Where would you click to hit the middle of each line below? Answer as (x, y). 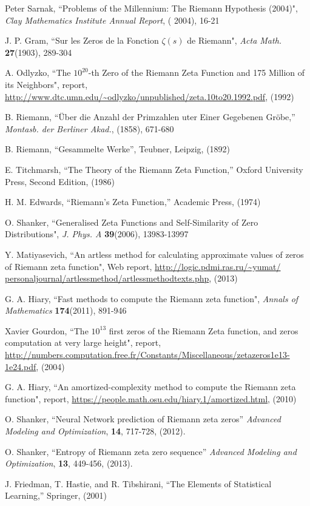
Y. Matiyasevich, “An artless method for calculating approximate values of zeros (154, 254)
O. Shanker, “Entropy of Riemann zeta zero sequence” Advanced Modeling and (151, 451)
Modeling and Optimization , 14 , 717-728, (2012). (95, 431)
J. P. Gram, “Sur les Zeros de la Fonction (82, 40)
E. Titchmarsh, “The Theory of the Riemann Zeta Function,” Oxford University (154, 169)
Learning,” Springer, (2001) (56, 495)
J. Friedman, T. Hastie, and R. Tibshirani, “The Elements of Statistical (138, 483)
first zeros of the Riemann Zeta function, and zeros (204, 330)
